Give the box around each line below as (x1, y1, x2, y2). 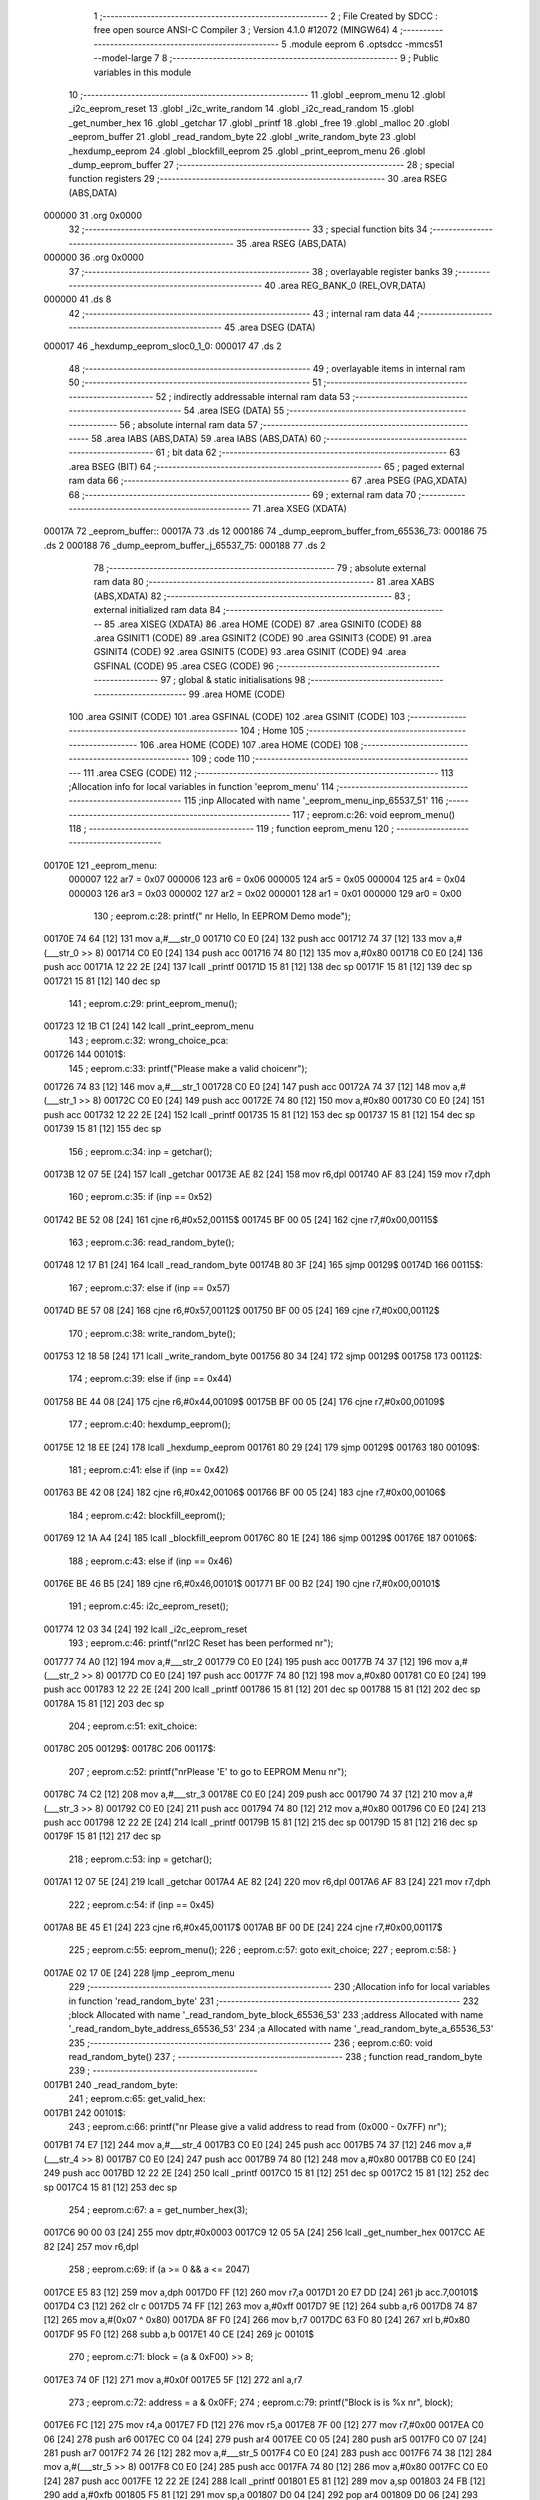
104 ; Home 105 (240, 725, 305, 737)
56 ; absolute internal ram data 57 (119, 418, 259, 430)
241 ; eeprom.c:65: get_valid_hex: (68, 2093, 206, 2105)
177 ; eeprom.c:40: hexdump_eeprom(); (68, 1418, 231, 1430)
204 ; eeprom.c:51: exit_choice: (68, 1720, 198, 1732)
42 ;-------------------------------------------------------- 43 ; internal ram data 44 (68, 307, 415, 319)
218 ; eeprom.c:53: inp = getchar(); (68, 1853, 212, 1865)
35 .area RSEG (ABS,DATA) (235, 237, 347, 249)
